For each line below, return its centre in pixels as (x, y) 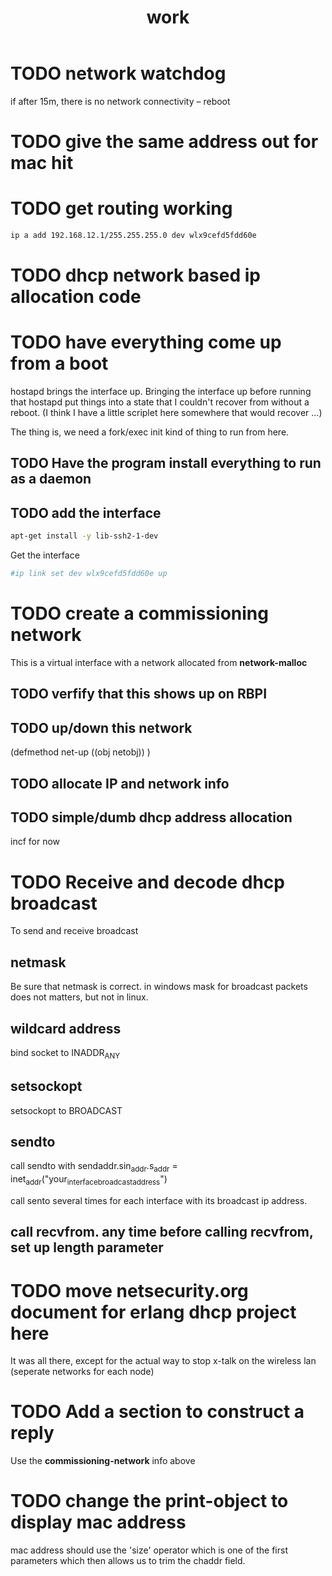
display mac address (98, 1522)
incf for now (35, 842)
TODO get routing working (121, 208)
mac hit (42, 163)
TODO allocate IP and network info (120, 783)
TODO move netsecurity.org (129, 1290)
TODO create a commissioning (139, 613)
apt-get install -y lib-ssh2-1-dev (84, 536)
